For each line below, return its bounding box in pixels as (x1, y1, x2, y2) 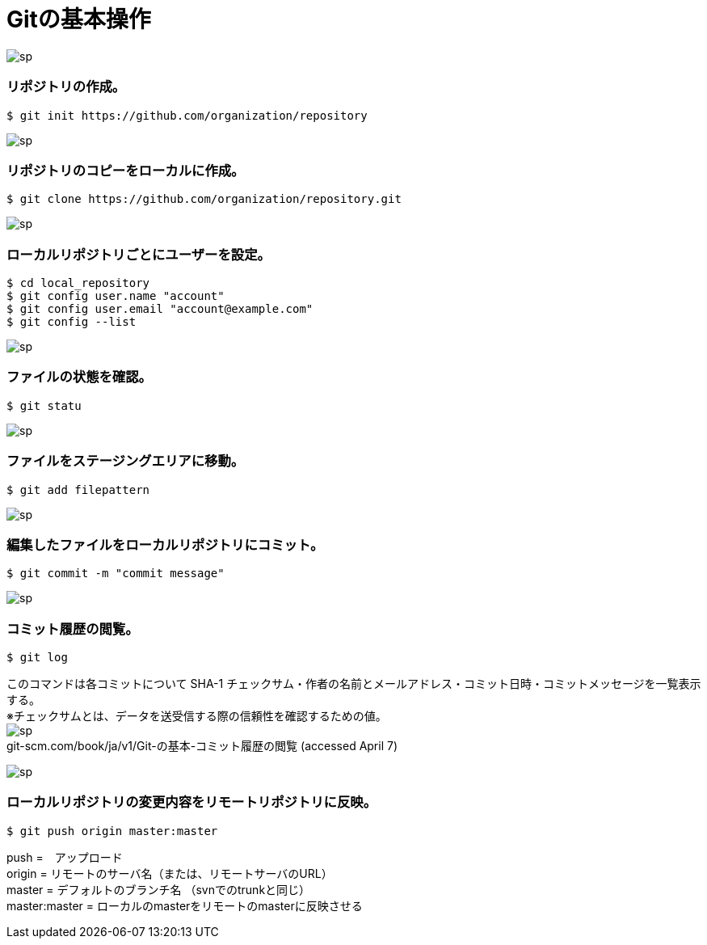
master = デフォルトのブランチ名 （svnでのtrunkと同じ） (6, 882, 311, 896)
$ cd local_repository (6, 276, 150, 289)
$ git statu (6, 399, 82, 412)
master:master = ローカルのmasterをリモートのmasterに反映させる (6, 898, 363, 913)
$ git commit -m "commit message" (6, 567, 225, 580)
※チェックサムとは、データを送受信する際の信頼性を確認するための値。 (6, 709, 387, 723)
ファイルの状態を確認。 (6, 369, 152, 386)
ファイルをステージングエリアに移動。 (6, 453, 245, 470)
